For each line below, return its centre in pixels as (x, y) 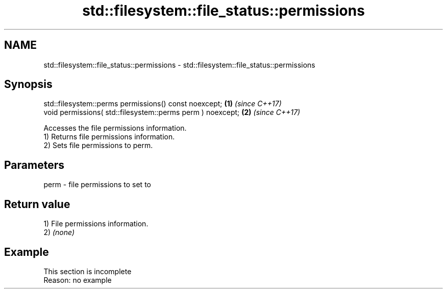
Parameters (34, 165)
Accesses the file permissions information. (115, 128)
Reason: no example (78, 280)
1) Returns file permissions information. (109, 137)
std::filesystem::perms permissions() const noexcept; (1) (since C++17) (163, 104)
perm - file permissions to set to (97, 185)
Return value (37, 204)
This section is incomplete (88, 271)
